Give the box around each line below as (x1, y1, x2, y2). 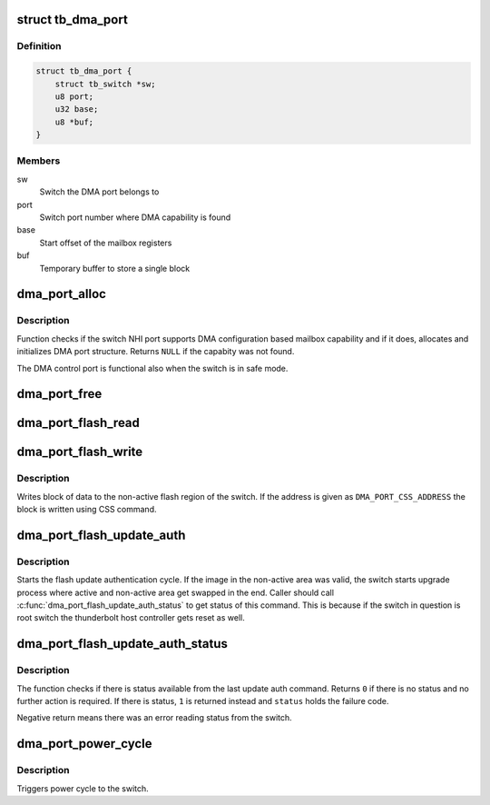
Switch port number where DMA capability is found (39, 212, 231, 223)
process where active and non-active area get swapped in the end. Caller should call (16, 587, 335, 598)
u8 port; (54, 91, 94, 102)
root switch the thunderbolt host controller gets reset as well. (16, 612, 245, 623)
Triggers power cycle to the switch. (16, 782, 149, 794)
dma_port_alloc (16, 286, 106, 302)
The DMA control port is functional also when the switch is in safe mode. (16, 363, 289, 373)
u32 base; (54, 104, 99, 114)
